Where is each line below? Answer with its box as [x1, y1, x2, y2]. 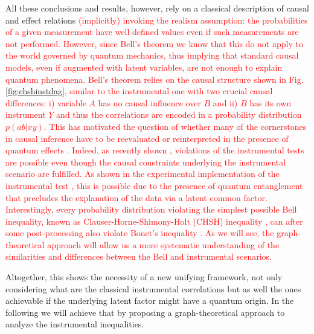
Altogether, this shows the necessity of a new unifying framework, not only [5, 271, 283, 283]
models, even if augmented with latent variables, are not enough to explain [5, 60, 283, 73]
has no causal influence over [98, 96, 201, 109]
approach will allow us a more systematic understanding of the [47, 238, 280, 251]
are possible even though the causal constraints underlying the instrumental [5, 155, 286, 168]
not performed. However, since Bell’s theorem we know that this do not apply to [5, 37, 303, 50]
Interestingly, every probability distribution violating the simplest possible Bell [5, 203, 297, 216]
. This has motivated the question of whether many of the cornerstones [43, 120, 307, 132]
